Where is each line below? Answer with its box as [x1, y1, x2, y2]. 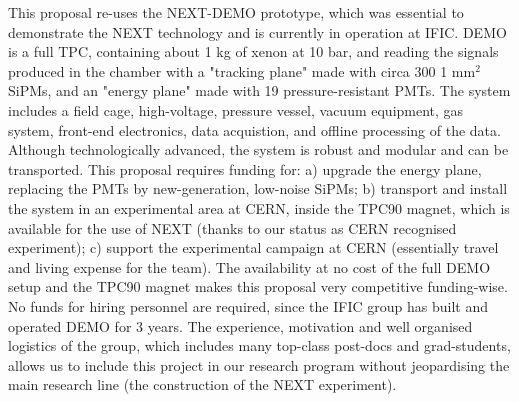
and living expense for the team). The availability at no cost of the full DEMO [8, 256, 491, 277]
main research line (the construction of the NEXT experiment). [8, 374, 397, 395]
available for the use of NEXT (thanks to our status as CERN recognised [8, 217, 457, 238]
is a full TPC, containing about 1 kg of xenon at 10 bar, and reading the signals [8, 41, 499, 62]
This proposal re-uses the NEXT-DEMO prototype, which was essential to [8, 2, 464, 22]
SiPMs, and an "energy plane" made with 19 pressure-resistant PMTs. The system [8, 80, 511, 101]
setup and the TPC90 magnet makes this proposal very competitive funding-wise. [8, 276, 508, 297]
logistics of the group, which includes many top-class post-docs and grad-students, [8, 335, 511, 356]
